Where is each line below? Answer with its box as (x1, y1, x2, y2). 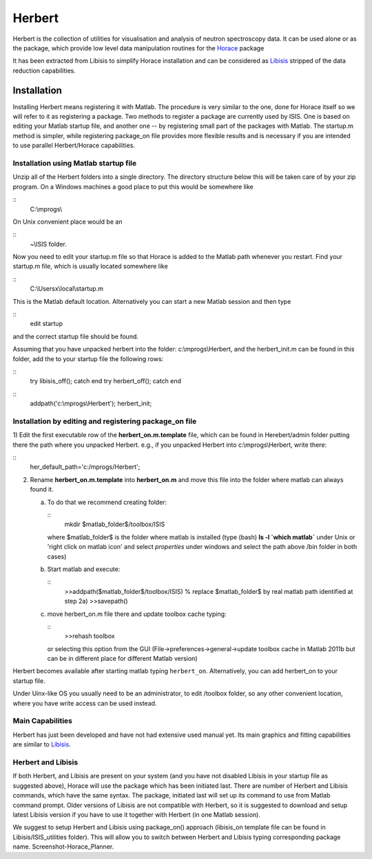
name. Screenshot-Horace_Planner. (12, 842, 114, 851)
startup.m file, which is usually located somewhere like (12, 262, 168, 271)
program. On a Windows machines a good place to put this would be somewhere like (12, 182, 254, 191)
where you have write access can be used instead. (12, 699, 157, 707)
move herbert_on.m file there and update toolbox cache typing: (47, 610, 227, 618)
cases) (47, 552, 67, 561)
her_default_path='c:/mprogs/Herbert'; (30, 463, 141, 471)
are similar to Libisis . (12, 740, 72, 749)
